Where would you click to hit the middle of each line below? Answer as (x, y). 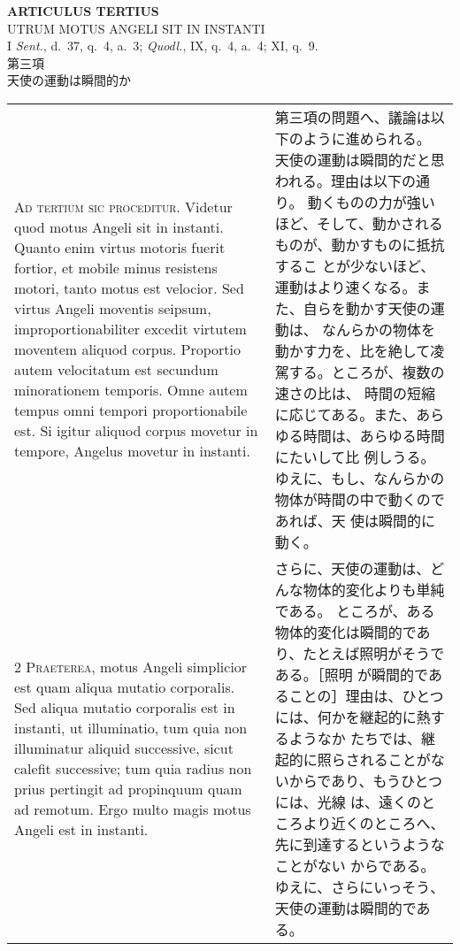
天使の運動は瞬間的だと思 (360, 159)
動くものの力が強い (371, 202)
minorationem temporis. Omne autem (131, 390)
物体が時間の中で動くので (360, 499)
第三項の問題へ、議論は (353, 117)
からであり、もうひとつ (365, 780)
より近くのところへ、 (374, 823)
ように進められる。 (367, 138)
